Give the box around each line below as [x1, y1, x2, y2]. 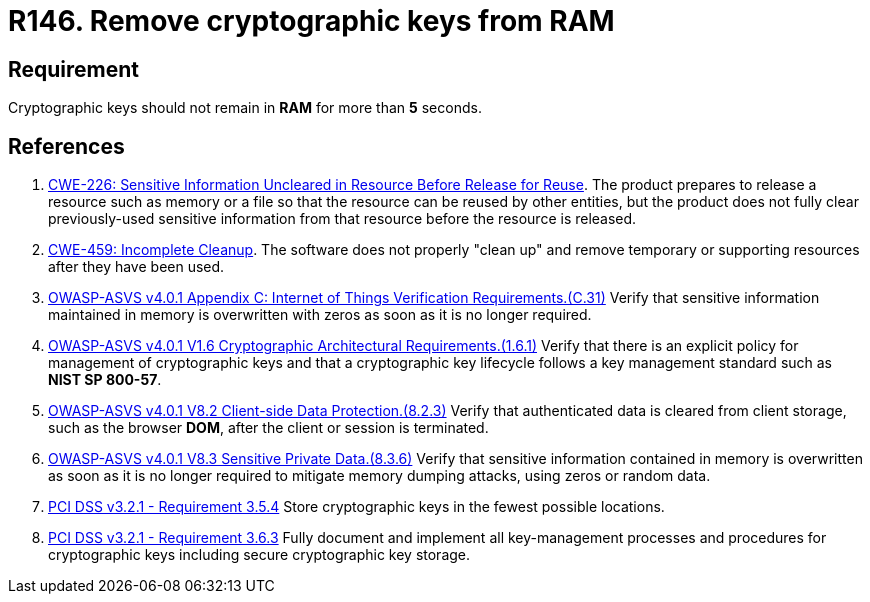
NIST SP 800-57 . [48, 371, 162, 389]
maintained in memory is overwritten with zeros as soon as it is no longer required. [48, 306, 592, 324]
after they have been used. [48, 258, 225, 276]
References [8, 133, 125, 159]
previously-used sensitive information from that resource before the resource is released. [48, 210, 637, 228]
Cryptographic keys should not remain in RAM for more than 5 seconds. [8, 99, 482, 117]
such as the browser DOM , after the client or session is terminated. [48, 419, 489, 437]
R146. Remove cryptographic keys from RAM [8, 4, 615, 38]
